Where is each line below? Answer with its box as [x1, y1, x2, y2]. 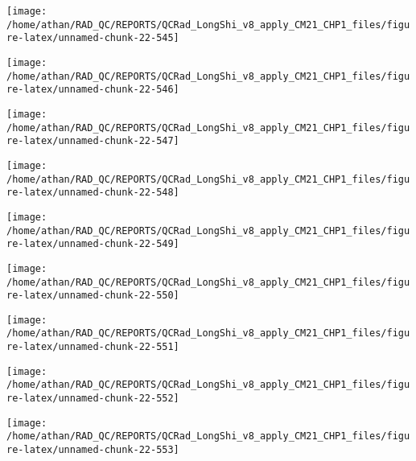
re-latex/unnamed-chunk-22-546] [6, 84, 179, 96]
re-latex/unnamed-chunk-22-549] [6, 238, 179, 250]
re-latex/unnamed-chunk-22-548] [6, 187, 179, 199]
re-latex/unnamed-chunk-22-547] [6, 135, 179, 147]
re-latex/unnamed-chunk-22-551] [6, 341, 179, 353]
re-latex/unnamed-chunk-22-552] [6, 393, 179, 405]
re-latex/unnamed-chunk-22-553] [6, 444, 179, 456]
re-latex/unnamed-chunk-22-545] [6, 32, 179, 44]
